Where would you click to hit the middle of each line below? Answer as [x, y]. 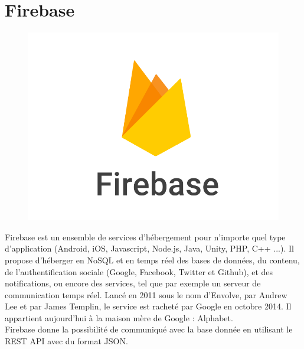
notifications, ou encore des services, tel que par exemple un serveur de [133, 283]
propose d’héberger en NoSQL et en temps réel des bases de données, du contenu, [152, 260]
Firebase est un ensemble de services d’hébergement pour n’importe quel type [145, 237]
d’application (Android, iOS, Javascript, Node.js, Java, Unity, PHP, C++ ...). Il [149, 248]
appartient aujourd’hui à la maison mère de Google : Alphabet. [119, 317]
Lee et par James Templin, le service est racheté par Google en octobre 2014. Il [148, 306]
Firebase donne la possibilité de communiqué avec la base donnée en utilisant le [149, 329]
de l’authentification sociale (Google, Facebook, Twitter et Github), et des [139, 271]
